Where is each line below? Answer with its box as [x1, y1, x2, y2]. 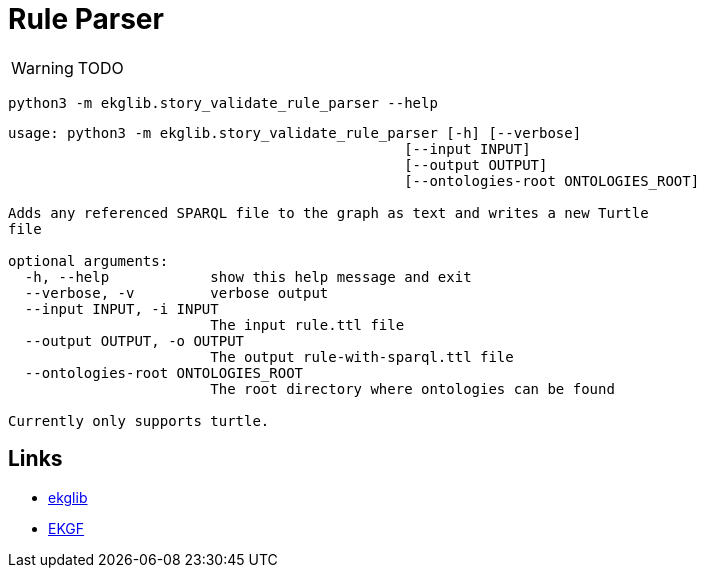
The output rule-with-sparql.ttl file [210, 348, 514, 365]
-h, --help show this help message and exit [24, 268, 472, 285]
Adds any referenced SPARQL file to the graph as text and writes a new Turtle [8, 204, 649, 221]
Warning [11, 57, 74, 78]
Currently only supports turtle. [8, 412, 270, 429]
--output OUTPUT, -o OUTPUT [24, 332, 245, 349]
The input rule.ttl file [210, 316, 405, 333]
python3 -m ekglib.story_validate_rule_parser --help [8, 94, 438, 111]
